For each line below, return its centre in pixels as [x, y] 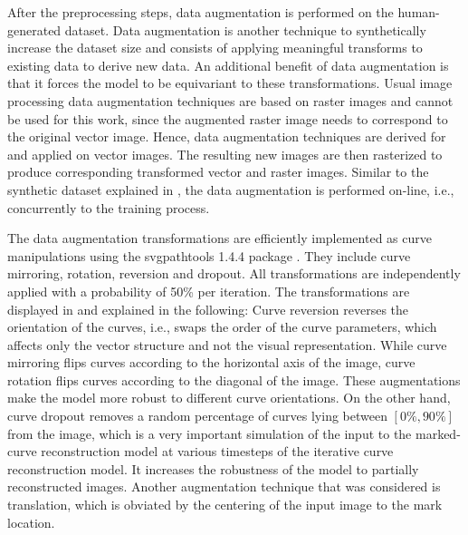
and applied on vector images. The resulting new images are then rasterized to [225, 154]
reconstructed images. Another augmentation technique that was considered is [224, 486]
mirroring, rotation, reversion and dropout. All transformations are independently [234, 273]
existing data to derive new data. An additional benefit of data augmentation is [228, 65]
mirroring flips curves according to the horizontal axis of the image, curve [211, 362]
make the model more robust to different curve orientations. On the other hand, [229, 398]
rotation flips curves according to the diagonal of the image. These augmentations [234, 379]
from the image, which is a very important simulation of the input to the [210, 433]
